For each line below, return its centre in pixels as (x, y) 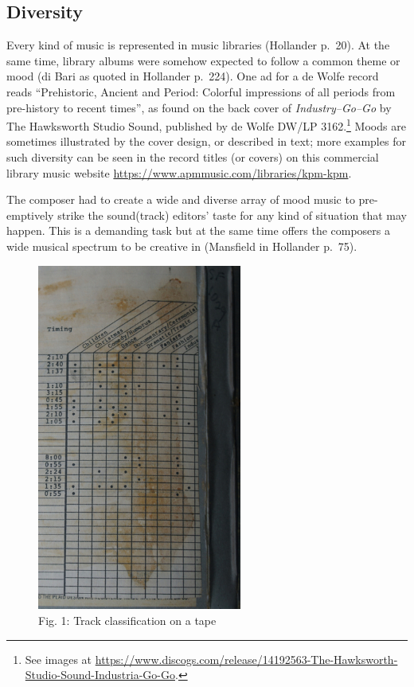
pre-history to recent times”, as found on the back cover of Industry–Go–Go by (199, 107)
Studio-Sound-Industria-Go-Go (100, 675)
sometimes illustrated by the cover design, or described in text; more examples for (206, 141)
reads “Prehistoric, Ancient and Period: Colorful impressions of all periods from (201, 91)
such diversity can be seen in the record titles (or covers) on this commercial (193, 157)
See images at (59, 659)
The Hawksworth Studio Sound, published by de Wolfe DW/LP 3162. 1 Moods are (206, 125)
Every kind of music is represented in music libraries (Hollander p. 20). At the (198, 45)
